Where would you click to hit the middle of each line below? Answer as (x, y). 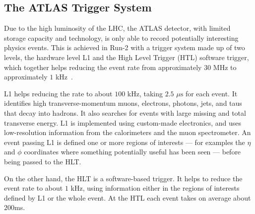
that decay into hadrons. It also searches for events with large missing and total (125, 112)
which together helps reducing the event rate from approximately (103, 67)
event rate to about (33, 188)
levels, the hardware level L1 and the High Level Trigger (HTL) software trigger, (127, 57)
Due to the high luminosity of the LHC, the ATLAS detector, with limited (117, 28)
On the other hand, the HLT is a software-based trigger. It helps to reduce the (123, 178)
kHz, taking (145, 93)
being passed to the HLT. (43, 161)
